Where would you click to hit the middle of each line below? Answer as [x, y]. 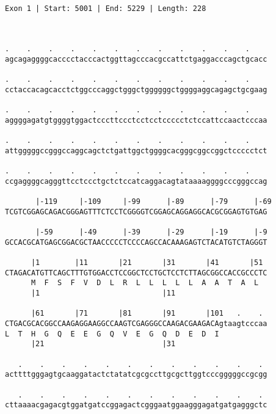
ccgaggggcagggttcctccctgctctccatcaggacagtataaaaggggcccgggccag [136, 181]
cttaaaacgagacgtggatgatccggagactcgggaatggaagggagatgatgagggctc [136, 405]
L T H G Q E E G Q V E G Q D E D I [112, 334]
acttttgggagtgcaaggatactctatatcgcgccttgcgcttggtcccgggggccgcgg [136, 375]
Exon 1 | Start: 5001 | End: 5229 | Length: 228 [106, 8]
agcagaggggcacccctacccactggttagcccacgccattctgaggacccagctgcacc [136, 59]
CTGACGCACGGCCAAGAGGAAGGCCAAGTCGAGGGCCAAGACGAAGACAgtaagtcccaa [136, 324]
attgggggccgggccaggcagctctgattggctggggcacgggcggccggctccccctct [136, 151]
